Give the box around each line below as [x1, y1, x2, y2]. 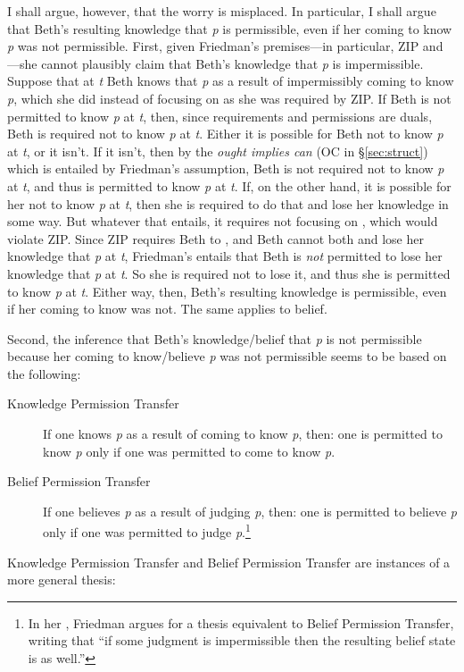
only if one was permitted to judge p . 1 [43, 520, 251, 542]
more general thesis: [7, 570, 116, 589]
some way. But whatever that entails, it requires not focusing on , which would [7, 212, 438, 231]
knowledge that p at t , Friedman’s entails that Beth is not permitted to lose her [7, 247, 443, 265]
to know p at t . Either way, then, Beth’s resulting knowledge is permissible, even [7, 281, 447, 300]
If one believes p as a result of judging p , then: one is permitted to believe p [43, 501, 458, 520]
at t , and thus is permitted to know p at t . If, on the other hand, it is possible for [7, 176, 452, 195]
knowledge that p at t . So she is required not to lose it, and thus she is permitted [7, 264, 451, 282]
